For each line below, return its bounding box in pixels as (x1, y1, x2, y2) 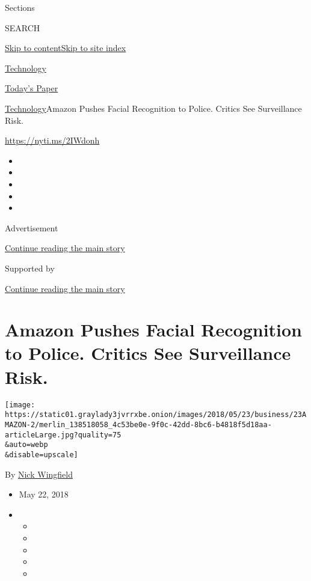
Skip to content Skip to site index (5, 41, 126, 54)
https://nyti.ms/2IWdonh (5, 134, 100, 147)
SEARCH (5, 21, 40, 34)
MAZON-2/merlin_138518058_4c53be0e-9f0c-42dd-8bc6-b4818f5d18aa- (5, 420, 272, 429)
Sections (5, 1, 35, 13)
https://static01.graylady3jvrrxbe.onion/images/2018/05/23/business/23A (5, 410, 307, 419)
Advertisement (5, 221, 58, 234)
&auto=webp (5, 440, 48, 449)
